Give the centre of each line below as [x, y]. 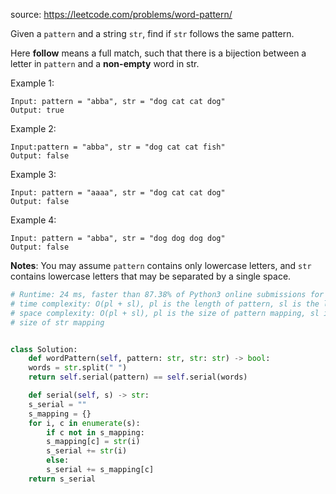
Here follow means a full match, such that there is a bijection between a [158, 53]
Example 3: [33, 174]
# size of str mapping [57, 322]
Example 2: [33, 128]
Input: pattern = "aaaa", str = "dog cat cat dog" [118, 193]
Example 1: [32, 83]
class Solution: [44, 349]
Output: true [37, 110]
